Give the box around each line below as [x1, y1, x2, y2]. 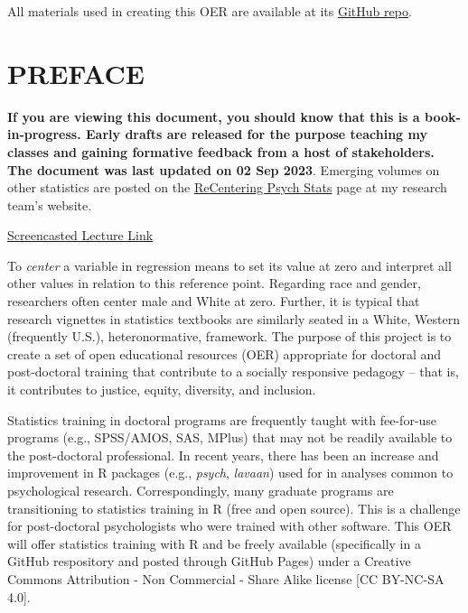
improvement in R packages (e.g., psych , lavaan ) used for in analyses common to [7, 463, 454, 482]
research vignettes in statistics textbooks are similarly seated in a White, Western [7, 309, 460, 328]
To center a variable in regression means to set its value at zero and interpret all [7, 255, 452, 274]
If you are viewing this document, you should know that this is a [7, 107, 420, 125]
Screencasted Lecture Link [7, 226, 154, 245]
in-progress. [7, 125, 81, 144]
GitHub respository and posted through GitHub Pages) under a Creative [7, 552, 411, 571]
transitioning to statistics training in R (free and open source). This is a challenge [7, 498, 461, 517]
